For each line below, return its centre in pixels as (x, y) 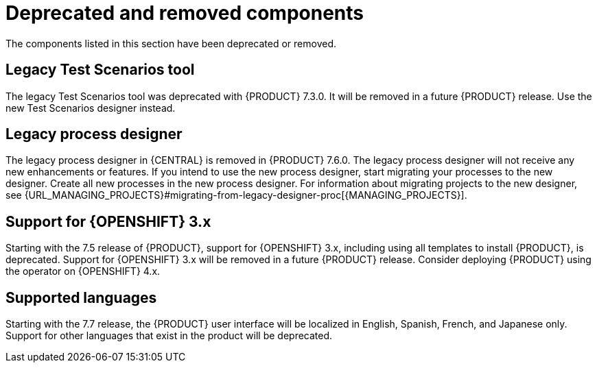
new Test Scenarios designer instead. (91, 108)
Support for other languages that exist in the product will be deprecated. (169, 336)
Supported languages (81, 297)
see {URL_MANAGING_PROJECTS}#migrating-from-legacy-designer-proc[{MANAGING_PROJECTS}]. (236, 195)
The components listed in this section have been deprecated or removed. (171, 43)
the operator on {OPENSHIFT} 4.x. (83, 271)
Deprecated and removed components (185, 13)
